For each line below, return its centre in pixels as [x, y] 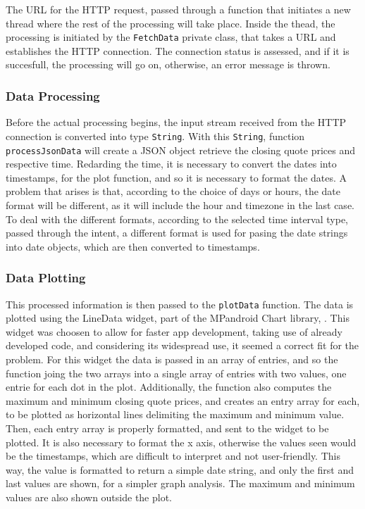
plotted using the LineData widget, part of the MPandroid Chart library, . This [178, 318]
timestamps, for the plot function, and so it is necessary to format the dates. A [177, 177]
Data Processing [53, 95]
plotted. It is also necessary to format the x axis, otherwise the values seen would [181, 442]
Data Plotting [46, 278]
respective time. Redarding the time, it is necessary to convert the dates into [171, 164]
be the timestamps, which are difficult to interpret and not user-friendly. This [173, 456]
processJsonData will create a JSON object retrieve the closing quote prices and [180, 150]
